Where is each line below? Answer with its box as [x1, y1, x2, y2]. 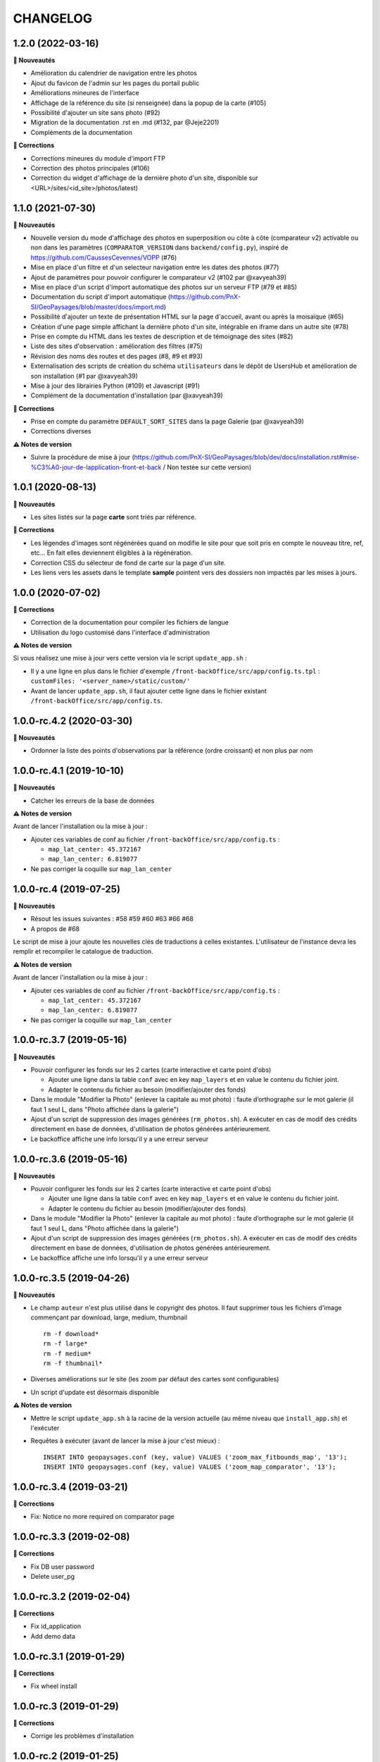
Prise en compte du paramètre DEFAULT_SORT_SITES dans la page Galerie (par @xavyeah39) [30, 417, 304, 426]
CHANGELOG [13, 11, 93, 26]
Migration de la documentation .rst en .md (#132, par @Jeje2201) [30, 118, 220, 127]
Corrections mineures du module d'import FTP [30, 154, 165, 162]
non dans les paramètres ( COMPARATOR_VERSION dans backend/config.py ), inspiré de [30, 243, 289, 252]
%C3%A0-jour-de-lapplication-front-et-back [30, 462, 162, 472]
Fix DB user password [30, 1562, 95, 1571]
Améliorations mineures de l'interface [30, 89, 140, 97]
